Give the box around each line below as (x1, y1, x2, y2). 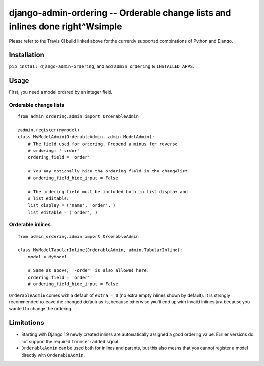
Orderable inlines (9, 221, 51, 228)
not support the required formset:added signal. (21, 338, 120, 344)
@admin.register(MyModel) (18, 127, 80, 133)
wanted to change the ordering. (9, 306, 73, 312)
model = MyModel (27, 254, 67, 259)
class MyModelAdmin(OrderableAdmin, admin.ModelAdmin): (18, 134, 154, 140)
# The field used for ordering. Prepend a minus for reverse (27, 141, 178, 147)
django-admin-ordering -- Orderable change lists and (9, 7, 231, 18)
